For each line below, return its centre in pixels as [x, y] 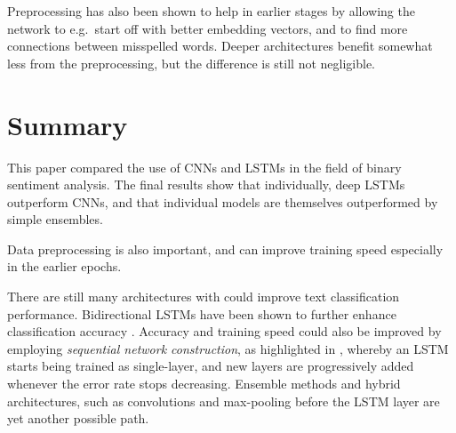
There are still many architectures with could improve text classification [204, 297]
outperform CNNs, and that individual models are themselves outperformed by [223, 201]
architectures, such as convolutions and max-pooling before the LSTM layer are [224, 401]
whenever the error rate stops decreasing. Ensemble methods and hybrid [204, 384]
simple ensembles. [55, 219]
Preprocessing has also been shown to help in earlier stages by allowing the [211, 11]
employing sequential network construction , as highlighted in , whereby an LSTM [228, 348]
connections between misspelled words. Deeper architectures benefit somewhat [220, 46]
